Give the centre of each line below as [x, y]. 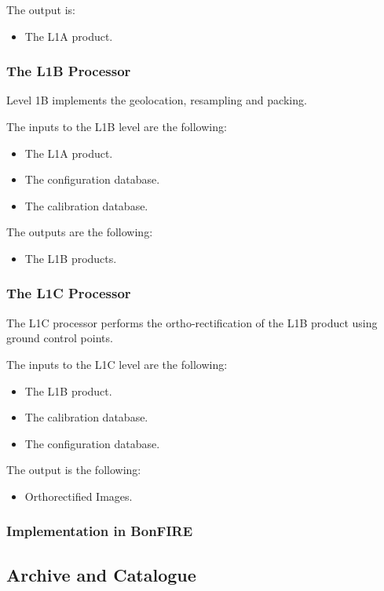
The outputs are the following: [80, 232]
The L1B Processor [69, 71]
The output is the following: [74, 470]
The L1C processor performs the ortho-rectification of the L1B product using [192, 322]
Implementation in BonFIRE [100, 531]
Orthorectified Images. [79, 496]
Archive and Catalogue [101, 574]
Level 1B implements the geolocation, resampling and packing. [157, 100]
